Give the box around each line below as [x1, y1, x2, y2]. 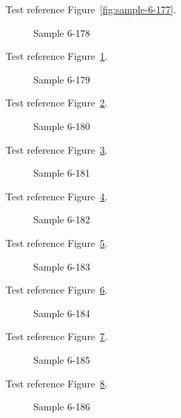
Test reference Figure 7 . [6, 329, 107, 344]
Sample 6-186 [33, 399, 90, 414]
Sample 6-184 [33, 305, 90, 320]
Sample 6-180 [33, 118, 90, 133]
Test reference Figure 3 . [6, 142, 107, 156]
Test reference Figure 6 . [6, 282, 107, 297]
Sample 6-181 [33, 166, 90, 180]
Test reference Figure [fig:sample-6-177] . [6, 2, 176, 16]
